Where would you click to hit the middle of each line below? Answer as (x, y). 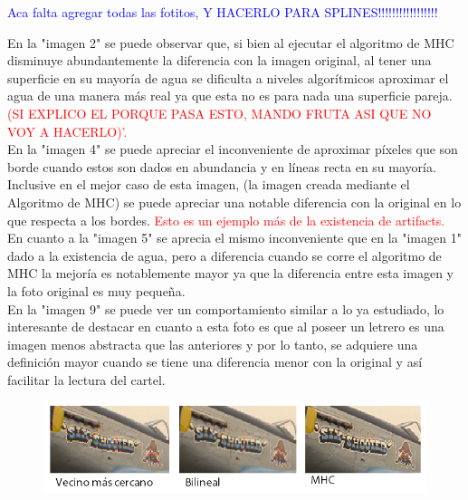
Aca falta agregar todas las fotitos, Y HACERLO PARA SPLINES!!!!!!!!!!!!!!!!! (223, 12)
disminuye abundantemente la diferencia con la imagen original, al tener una (220, 60)
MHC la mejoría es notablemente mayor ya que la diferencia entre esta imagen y (230, 273)
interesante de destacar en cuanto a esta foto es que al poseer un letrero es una (226, 327)
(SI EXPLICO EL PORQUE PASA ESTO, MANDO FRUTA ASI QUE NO (220, 113)
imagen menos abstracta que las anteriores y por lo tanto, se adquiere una (213, 344)
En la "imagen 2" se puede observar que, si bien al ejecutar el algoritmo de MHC (231, 42)
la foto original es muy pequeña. (96, 290)
